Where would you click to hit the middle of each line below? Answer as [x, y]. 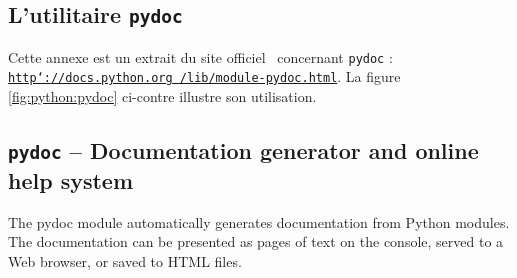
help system [71, 180]
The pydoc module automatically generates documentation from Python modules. [259, 221]
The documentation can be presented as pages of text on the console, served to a [256, 241]
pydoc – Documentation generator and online [243, 150]
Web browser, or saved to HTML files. [125, 261]
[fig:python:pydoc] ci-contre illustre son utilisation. [162, 96]
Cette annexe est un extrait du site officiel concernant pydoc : [200, 56]
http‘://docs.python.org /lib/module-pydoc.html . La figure [204, 76]
